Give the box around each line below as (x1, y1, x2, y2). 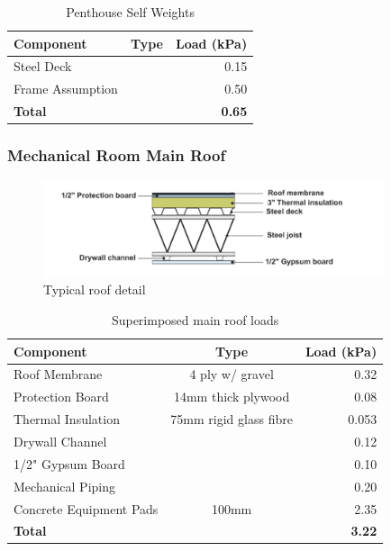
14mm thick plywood (173, 387, 290, 406)
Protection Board (14, 387, 109, 406)
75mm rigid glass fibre (170, 410, 293, 429)
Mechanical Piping (14, 476, 115, 495)
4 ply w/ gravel (189, 365, 274, 384)
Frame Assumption (14, 79, 118, 98)
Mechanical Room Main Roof (7, 144, 226, 167)
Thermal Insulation (14, 410, 120, 429)
